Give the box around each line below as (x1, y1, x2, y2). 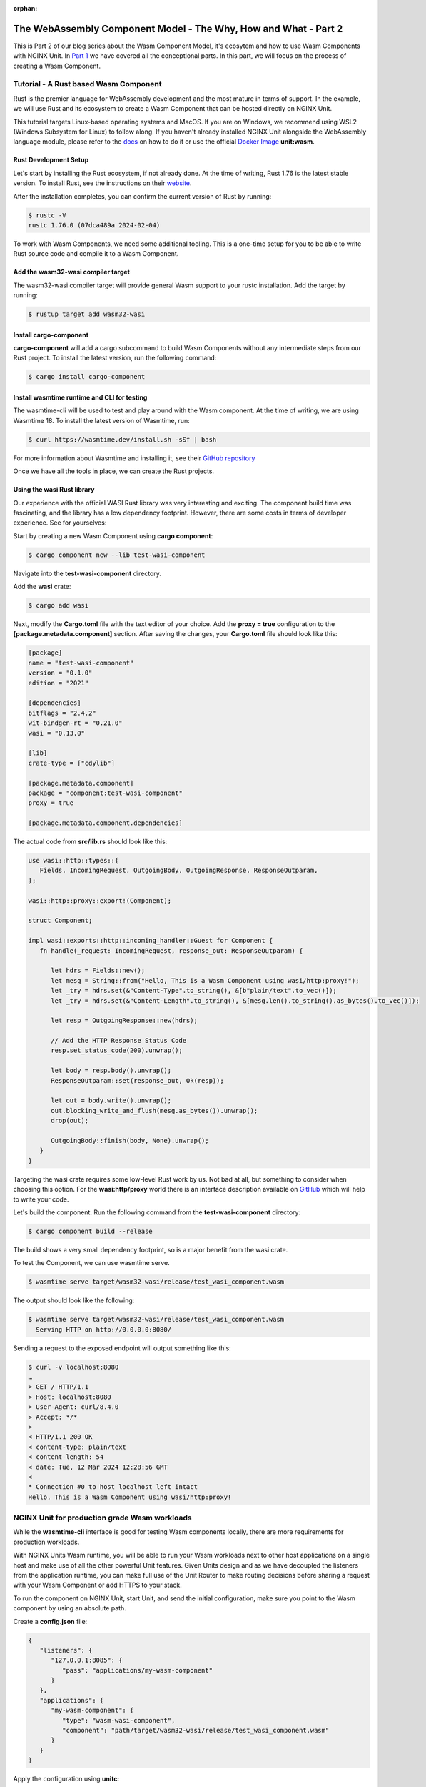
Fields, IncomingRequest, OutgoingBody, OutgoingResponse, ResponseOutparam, (39, 866, 318, 875)
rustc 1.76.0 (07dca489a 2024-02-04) (28, 221, 161, 229)
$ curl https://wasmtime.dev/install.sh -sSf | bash (28, 435, 217, 443)
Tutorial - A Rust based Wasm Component (13, 79, 162, 89)
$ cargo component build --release (28, 1227, 153, 1235)
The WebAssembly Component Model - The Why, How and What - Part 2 (13, 22, 343, 35)
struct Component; (28, 916, 93, 925)
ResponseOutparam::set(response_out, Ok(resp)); (51, 1076, 224, 1084)
